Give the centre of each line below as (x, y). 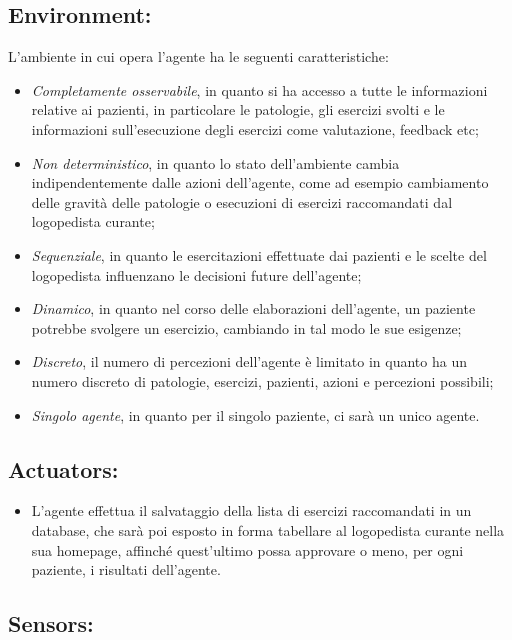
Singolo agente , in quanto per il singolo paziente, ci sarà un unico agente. (255, 414)
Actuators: (63, 468)
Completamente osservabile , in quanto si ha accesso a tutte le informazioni (259, 89)
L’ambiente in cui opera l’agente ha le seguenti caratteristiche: (198, 56)
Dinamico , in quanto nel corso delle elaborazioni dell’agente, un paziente (253, 308)
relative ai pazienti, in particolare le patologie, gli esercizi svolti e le (238, 109)
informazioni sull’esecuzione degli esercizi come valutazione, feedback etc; (255, 128)
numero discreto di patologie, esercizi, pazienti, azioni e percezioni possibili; (262, 380)
